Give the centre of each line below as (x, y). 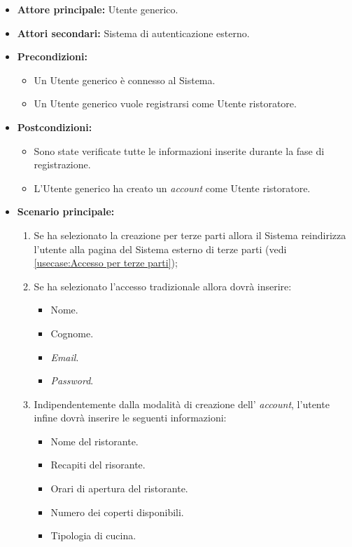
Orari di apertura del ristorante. (119, 488)
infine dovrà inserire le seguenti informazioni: (130, 418)
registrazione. (62, 164)
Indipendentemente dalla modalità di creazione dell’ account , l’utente (182, 404)
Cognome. (72, 333)
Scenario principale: (66, 211)
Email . (65, 357)
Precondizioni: (52, 56)
